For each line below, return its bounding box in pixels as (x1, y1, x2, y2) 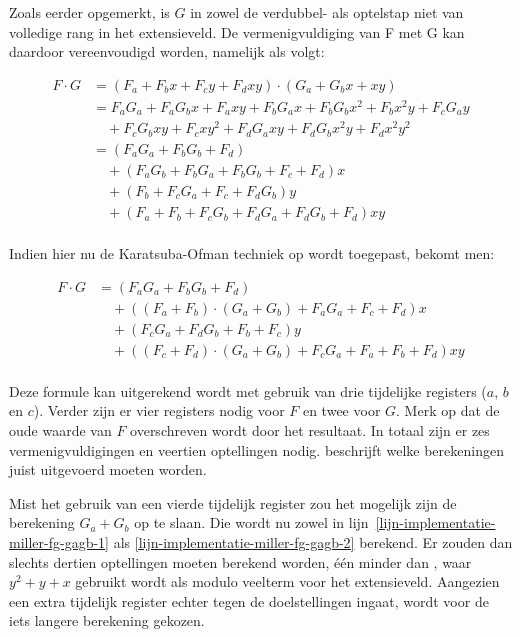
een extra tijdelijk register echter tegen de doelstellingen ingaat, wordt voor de (9, 590, 489, 611)
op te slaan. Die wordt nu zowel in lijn (134, 512, 369, 533)
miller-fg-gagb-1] (9, 532, 109, 552)
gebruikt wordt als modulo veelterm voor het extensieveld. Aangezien (75, 571, 500, 592)
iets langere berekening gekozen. (9, 610, 205, 631)
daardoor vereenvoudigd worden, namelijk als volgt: (9, 41, 325, 62)
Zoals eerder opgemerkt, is (9, 2, 170, 22)
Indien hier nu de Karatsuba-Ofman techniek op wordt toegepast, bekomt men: (9, 243, 495, 264)
